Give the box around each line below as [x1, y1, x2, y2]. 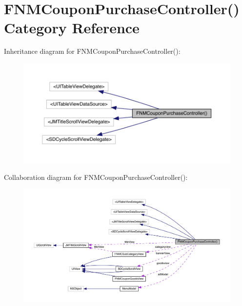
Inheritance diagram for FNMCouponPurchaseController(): [4, 46, 181, 56]
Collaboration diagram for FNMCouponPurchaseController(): [4, 172, 188, 182]
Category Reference [4, 18, 140, 38]
